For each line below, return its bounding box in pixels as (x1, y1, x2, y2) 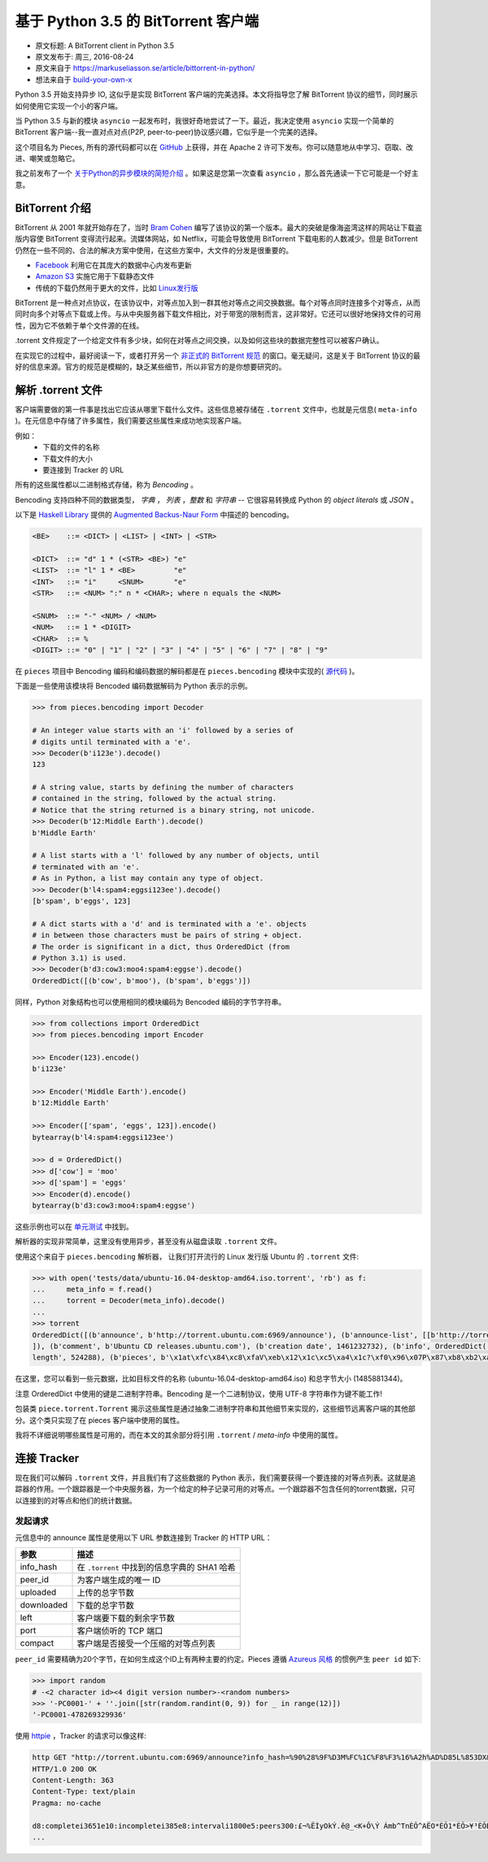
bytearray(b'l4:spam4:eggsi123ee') (32, 1133, 174, 1142)
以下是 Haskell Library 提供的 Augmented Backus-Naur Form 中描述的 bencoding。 (15, 510, 294, 520)
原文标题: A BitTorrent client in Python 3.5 (35, 41, 175, 50)
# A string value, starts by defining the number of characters (32, 783, 294, 792)
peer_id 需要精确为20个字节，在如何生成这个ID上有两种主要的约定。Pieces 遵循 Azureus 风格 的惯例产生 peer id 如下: (15, 1655, 421, 1664)
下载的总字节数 (76, 1600, 134, 1612)
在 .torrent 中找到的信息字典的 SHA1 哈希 (76, 1562, 236, 1573)
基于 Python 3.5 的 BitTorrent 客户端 (15, 12, 259, 30)
